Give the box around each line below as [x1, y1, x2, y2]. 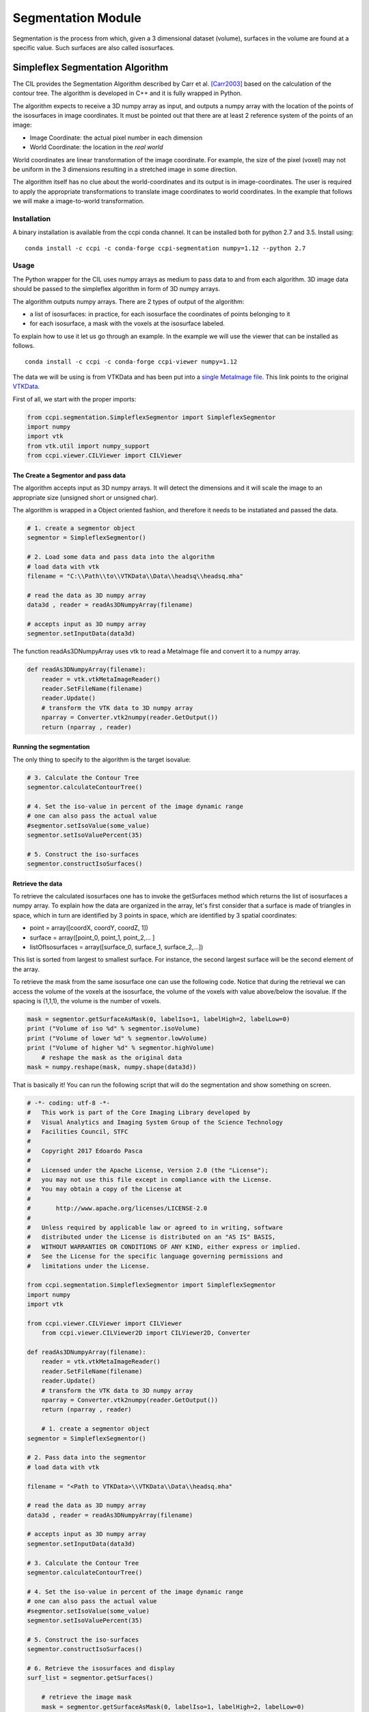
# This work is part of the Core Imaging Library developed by [27, 1109, 251, 1116]
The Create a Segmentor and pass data [12, 471, 126, 479]
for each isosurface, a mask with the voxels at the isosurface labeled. [29, 319, 225, 328]
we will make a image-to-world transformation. [12, 197, 145, 205]
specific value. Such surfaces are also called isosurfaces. [12, 43, 175, 51]
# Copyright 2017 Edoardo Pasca [27, 1147, 143, 1155]
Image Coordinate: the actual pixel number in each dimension [29, 134, 203, 142]
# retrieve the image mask [41, 1694, 133, 1701]
